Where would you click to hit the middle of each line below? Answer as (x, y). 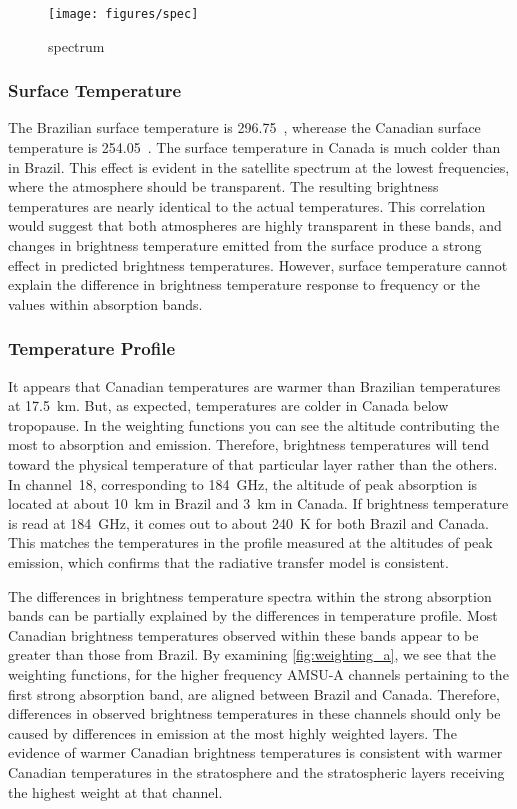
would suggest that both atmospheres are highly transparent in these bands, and (255, 225)
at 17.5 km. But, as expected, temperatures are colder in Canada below (228, 405)
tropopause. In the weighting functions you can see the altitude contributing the (254, 424)
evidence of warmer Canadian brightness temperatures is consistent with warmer (255, 752)
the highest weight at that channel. (115, 791)
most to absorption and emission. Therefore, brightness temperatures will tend (249, 444)
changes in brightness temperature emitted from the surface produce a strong (245, 245)
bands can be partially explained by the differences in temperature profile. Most (253, 615)
